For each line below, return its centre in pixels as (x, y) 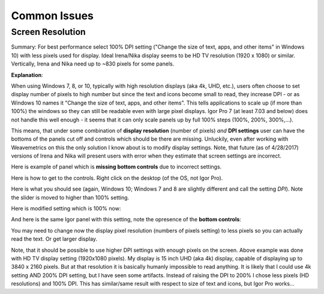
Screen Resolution (49, 32)
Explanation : (27, 75)
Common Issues (52, 16)
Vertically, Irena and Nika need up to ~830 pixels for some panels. (93, 64)
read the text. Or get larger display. (54, 239)
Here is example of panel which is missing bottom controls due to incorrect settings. (116, 167)
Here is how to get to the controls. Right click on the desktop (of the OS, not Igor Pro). (117, 178)
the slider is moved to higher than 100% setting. (70, 197)
